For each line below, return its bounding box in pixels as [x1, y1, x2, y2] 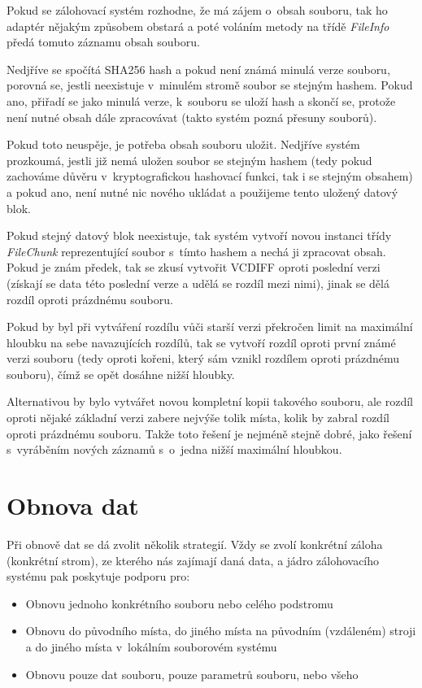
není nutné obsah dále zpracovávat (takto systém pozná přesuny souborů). [7, 108, 377, 125]
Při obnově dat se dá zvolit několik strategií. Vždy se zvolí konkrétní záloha [7, 535, 383, 552]
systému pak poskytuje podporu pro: [7, 568, 190, 585]
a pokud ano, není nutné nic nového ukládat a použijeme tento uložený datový [7, 183, 398, 200]
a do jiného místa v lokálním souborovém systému [25, 638, 277, 655]
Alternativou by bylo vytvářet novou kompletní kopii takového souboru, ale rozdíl [7, 393, 414, 410]
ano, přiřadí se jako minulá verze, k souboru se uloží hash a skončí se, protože [7, 92, 396, 109]
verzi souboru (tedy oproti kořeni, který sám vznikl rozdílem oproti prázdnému [7, 350, 400, 367]
